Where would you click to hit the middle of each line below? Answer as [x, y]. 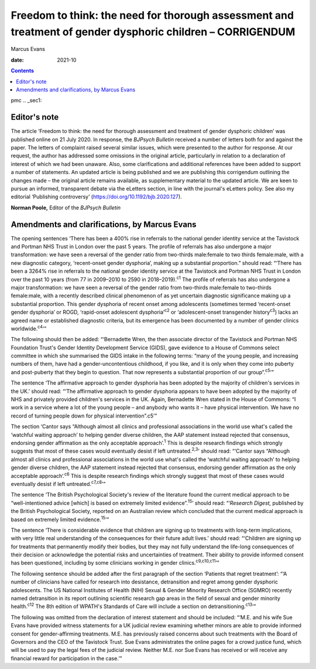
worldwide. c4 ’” [29, 328]
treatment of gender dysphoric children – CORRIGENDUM [153, 32]
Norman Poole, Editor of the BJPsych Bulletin [66, 208]
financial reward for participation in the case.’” [66, 658]
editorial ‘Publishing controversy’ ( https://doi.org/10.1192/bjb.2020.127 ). [97, 197]
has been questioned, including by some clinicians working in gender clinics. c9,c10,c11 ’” [115, 562]
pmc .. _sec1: [26, 100]
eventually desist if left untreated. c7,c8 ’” [58, 483]
